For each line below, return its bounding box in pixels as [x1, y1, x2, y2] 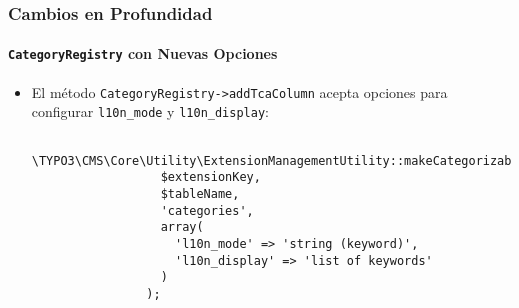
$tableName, [160, 186, 240, 201]
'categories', [160, 203, 254, 218]
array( [160, 220, 204, 235]
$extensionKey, [160, 170, 261, 185]
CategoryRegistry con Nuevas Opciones [8, 43, 278, 64]
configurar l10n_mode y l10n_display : [31, 101, 269, 122]
